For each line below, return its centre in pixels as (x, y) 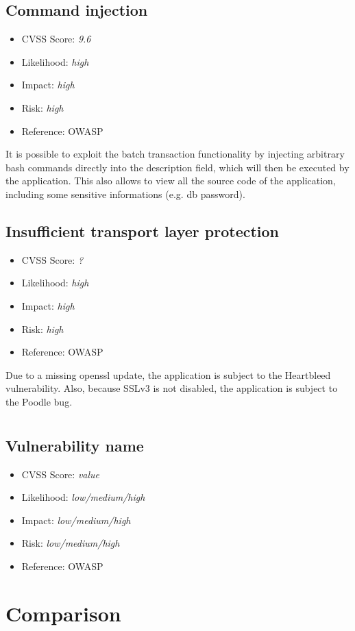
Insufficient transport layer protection (143, 231)
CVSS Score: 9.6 (56, 39)
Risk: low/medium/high (71, 543)
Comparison (63, 613)
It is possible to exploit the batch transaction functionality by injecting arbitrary (175, 154)
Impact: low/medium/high (76, 520)
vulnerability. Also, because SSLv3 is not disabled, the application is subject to (172, 388)
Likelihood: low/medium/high (83, 497)
